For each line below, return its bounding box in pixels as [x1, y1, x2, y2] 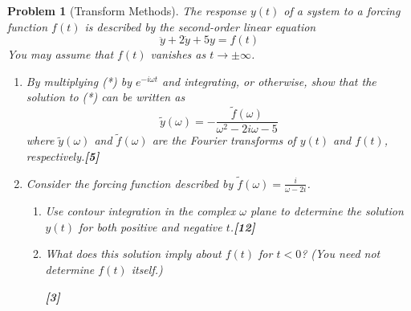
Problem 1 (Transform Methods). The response [7, 2, 246, 18]
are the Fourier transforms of [152, 132, 296, 149]
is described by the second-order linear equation [84, 18, 316, 35]
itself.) [131, 260, 163, 277]
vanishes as [150, 46, 206, 63]
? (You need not [301, 245, 380, 262]
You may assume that [7, 46, 114, 63]
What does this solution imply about [45, 245, 222, 262]
